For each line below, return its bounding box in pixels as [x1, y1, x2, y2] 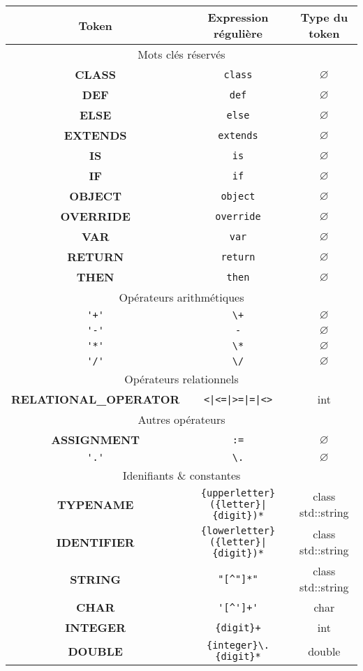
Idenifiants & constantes [122, 467, 241, 483]
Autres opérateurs [138, 411, 225, 427]
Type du [300, 9, 348, 25]
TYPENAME [57, 496, 134, 513]
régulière [213, 25, 263, 41]
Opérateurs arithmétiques [119, 289, 244, 305]
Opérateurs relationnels [124, 371, 239, 387]
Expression [207, 9, 269, 25]
